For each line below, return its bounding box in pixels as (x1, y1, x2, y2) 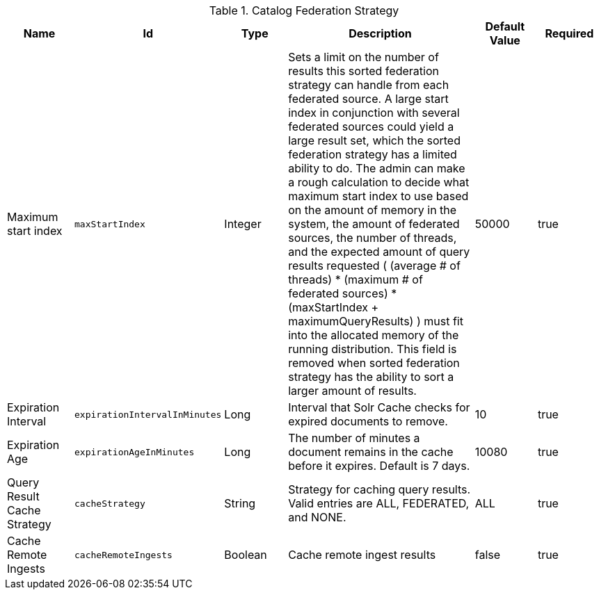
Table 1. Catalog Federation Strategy (209, 3, 399, 17)
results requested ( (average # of (288, 259, 461, 272)
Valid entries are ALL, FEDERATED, (288, 496, 470, 510)
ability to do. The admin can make (288, 161, 465, 175)
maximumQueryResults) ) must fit (288, 314, 463, 328)
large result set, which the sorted (288, 133, 461, 147)
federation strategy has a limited (288, 147, 457, 161)
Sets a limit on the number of (288, 50, 439, 64)
